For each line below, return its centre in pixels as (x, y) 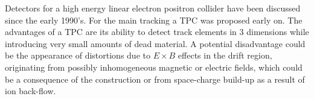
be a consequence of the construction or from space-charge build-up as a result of (155, 79)
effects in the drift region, (225, 55)
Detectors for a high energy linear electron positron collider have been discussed (153, 8)
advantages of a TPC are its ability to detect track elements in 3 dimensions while (157, 32)
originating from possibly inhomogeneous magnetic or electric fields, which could (154, 67)
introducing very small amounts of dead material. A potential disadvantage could (155, 43)
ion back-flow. (30, 91)
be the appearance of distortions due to (78, 55)
